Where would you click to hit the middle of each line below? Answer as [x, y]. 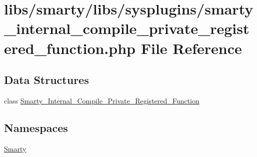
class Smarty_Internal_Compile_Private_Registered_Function [102, 100]
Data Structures [46, 80]
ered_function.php [70, 48]
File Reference [191, 48]
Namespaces [36, 127]
